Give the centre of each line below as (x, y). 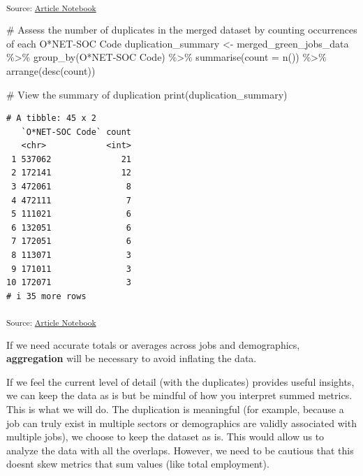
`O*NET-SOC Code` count (76, 132)
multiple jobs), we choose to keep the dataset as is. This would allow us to (165, 437)
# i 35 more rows (46, 296)
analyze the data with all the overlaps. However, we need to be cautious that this (180, 450)
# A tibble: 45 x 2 (51, 118)
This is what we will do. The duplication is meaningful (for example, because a (175, 409)
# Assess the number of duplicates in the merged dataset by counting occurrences (182, 30)
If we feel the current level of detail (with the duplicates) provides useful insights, (180, 381)
